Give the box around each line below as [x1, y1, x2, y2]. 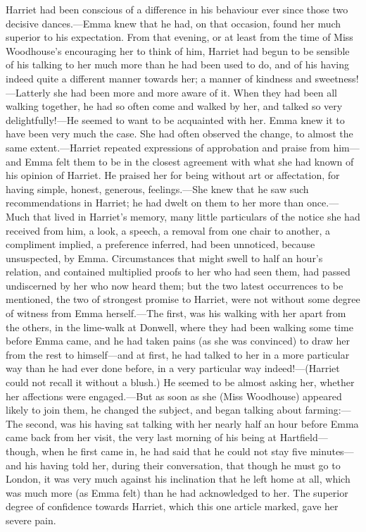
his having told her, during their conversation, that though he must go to [25, 457, 341, 472]
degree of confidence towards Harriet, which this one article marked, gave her [6, 499, 339, 514]
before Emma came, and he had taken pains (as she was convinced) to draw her [6, 333, 351, 348]
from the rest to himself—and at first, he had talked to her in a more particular [6, 347, 350, 361]
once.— [307, 195, 339, 210]
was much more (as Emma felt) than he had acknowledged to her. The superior [6, 485, 348, 500]
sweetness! [315, 70, 359, 85]
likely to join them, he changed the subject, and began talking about [6, 402, 302, 417]
